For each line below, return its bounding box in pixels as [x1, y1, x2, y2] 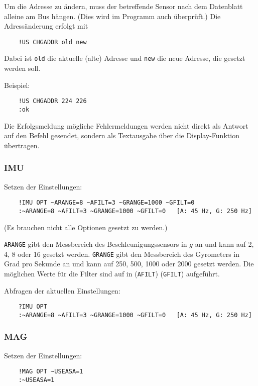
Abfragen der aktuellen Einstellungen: [4, 285, 120, 296]
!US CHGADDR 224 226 [18, 98, 87, 105]
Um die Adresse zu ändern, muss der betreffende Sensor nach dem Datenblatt [4, 1, 243, 11]
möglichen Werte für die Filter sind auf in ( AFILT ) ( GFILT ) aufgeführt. [4, 268, 220, 278]
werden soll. [4, 63, 41, 73]
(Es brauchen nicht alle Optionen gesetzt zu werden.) [4, 222, 168, 232]
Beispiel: [4, 79, 30, 90]
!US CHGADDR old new [18, 38, 87, 46]
